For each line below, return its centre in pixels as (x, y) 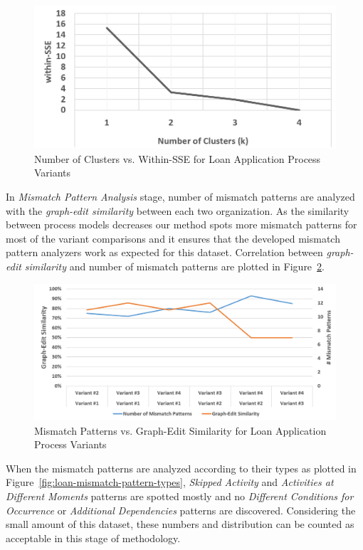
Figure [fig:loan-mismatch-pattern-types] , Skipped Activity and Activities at (170, 482)
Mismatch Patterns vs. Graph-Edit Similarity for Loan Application (180, 430)
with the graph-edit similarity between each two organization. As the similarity (178, 210)
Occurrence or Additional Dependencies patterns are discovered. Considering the (181, 510)
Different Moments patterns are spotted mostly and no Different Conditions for (180, 496)
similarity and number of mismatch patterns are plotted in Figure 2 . (174, 266)
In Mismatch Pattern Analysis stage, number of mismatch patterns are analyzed (180, 197)
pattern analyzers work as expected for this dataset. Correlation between (164, 252)
